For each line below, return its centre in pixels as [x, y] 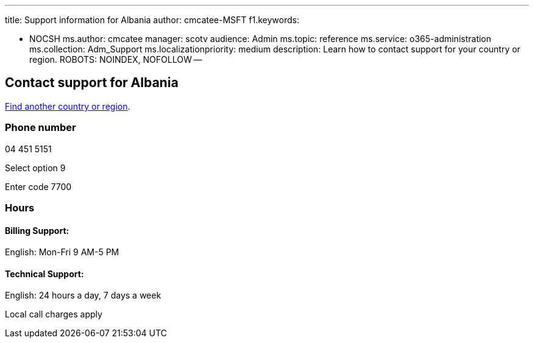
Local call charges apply [54, 314]
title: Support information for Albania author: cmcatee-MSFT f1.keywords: [152, 20]
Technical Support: [44, 274]
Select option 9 [35, 168]
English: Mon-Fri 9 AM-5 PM [62, 252]
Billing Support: [37, 230]
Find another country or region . [68, 106]
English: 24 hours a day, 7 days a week [83, 295]
